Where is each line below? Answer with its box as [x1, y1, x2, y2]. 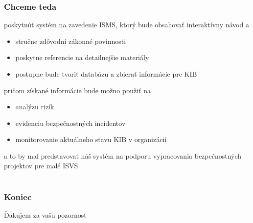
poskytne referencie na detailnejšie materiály [15, 52, 149, 62]
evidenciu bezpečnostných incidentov [15, 118, 126, 128]
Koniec [4, 190, 32, 203]
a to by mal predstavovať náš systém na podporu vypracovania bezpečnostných [4, 150, 242, 161]
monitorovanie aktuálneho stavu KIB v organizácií [15, 134, 167, 144]
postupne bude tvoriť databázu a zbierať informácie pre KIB [15, 69, 197, 79]
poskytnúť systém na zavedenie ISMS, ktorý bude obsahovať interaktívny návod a [4, 20, 249, 30]
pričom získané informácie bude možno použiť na [4, 85, 151, 95]
